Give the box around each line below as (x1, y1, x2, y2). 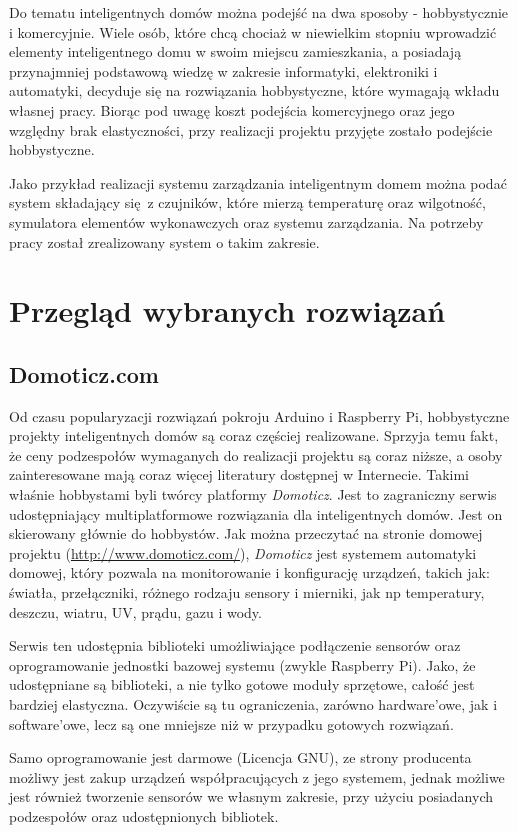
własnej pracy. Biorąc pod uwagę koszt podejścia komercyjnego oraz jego (9, 99, 455, 120)
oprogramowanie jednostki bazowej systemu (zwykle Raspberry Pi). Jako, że (9, 654, 476, 675)
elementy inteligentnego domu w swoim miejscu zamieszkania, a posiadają (9, 41, 462, 62)
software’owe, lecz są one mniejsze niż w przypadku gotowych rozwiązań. (9, 713, 454, 734)
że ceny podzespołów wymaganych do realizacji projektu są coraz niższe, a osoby (9, 444, 503, 465)
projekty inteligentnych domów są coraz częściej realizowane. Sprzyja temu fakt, (9, 425, 499, 446)
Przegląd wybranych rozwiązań (9, 290, 446, 331)
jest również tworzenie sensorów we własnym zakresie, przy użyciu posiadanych (9, 786, 494, 807)
